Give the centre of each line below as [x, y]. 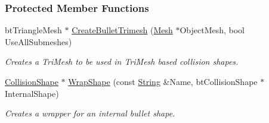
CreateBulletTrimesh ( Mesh [122, 30]
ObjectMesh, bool [212, 30]
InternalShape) [32, 93]
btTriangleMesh [33, 30]
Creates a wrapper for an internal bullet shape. [90, 113]
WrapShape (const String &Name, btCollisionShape [163, 81]
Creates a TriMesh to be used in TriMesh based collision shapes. [122, 61]
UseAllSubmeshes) [38, 41]
